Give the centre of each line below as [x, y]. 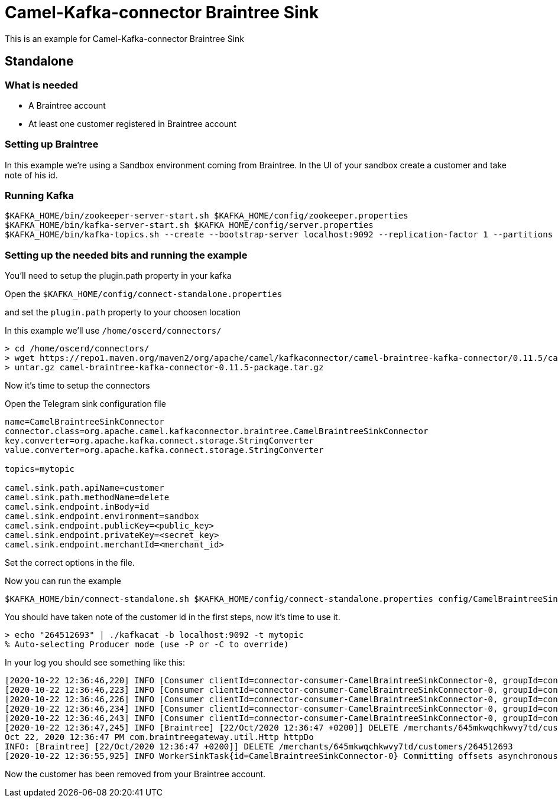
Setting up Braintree [52, 144]
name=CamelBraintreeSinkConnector [85, 422]
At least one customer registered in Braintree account [132, 123]
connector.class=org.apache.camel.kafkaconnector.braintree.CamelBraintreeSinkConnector [217, 431]
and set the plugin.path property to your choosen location [123, 312]
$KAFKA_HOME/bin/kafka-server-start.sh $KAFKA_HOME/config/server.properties [189, 225]
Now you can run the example [63, 581]
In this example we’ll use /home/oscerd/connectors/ [113, 331]
